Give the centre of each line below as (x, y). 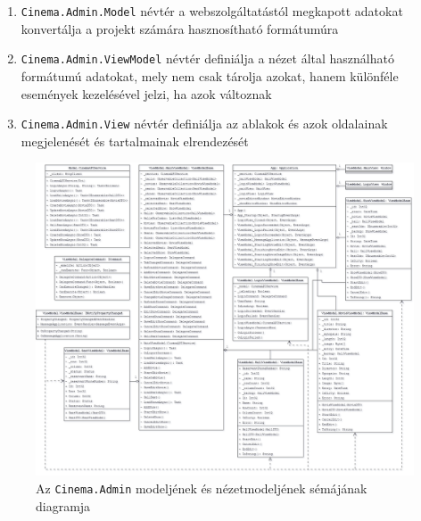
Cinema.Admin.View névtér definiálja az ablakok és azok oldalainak (204, 124)
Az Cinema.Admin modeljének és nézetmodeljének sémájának (202, 488)
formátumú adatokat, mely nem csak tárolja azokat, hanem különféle (210, 75)
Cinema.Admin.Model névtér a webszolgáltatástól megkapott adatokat (212, 11)
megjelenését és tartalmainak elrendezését (135, 141)
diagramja (63, 505)
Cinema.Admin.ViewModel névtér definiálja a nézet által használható (207, 58)
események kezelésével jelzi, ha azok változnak (146, 93)
